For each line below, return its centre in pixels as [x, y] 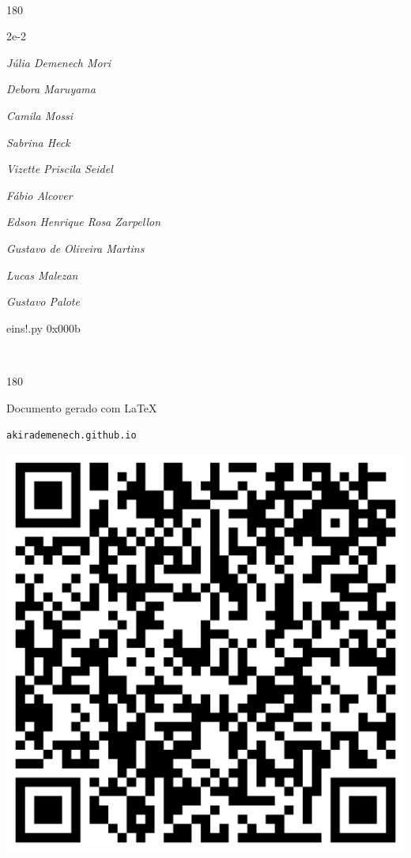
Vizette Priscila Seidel [60, 169]
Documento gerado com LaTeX [82, 407]
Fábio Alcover [40, 195]
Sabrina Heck [38, 142]
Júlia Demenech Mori [58, 62]
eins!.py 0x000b [43, 327]
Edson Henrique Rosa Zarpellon [84, 222]
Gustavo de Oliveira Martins [75, 248]
